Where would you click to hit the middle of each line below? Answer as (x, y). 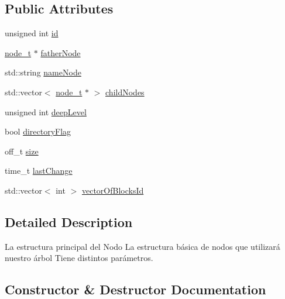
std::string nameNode (43, 72)
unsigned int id (32, 33)
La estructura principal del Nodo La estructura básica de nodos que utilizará (142, 246)
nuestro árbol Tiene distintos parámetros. (79, 258)
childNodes (125, 92)
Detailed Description (69, 221)
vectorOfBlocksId (113, 190)
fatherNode (61, 52)
